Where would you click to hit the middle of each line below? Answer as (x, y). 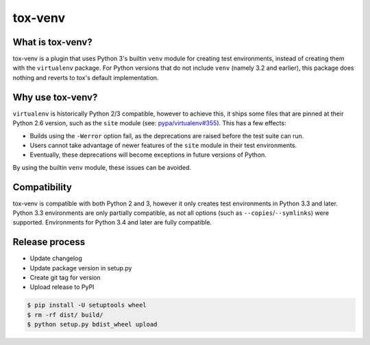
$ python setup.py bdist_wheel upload (92, 324)
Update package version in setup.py (81, 268)
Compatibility (42, 187)
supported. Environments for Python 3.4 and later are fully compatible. (112, 222)
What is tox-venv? (52, 42)
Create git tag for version (65, 278)
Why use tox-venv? (55, 97)
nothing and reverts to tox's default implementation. (86, 77)
